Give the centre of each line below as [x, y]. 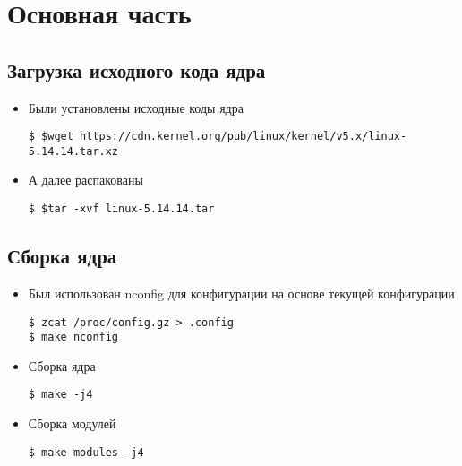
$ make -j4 [60, 395]
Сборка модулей [72, 423]
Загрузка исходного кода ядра [137, 69]
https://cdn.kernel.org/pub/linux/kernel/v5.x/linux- [244, 137]
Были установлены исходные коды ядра [136, 107]
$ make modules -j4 [86, 452]
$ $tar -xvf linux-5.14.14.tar [121, 209]
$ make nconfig [73, 337]
